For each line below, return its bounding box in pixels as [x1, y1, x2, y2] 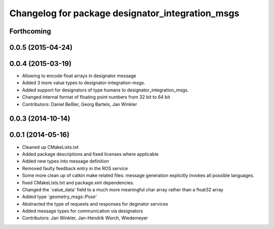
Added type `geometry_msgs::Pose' [22, 193, 97, 200]
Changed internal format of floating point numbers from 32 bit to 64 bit [22, 94, 170, 100]
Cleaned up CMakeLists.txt [22, 144, 79, 150]
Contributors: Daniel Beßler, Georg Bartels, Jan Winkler [22, 101, 138, 107]
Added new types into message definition [22, 158, 109, 165]
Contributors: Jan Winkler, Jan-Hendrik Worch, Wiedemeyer [22, 215, 148, 221]
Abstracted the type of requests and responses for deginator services [22, 201, 168, 207]
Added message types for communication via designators [22, 208, 143, 214]
